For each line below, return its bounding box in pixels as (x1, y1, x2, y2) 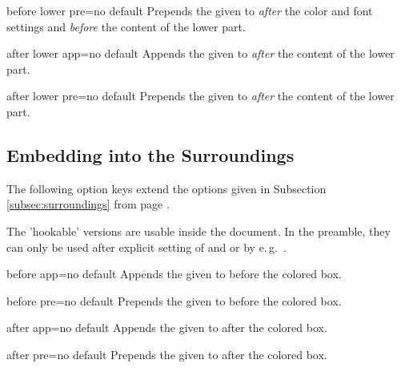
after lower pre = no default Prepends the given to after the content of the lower (6, 87, 395, 104)
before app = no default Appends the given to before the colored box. (6, 265, 342, 282)
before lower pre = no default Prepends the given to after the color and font (6, 2, 373, 18)
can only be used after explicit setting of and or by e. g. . (6, 238, 287, 255)
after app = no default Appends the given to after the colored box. (6, 319, 327, 336)
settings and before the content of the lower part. (6, 18, 246, 34)
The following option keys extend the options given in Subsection (6, 180, 327, 196)
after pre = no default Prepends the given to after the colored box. (6, 346, 327, 362)
